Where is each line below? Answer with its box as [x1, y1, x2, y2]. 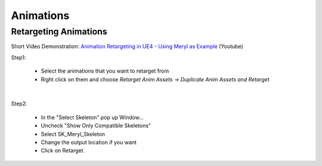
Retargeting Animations [11, 26, 107, 37]
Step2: [11, 100, 27, 107]
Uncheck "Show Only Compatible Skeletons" [41, 122, 151, 129]
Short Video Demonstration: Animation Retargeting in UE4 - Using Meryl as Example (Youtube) [11, 43, 244, 50]
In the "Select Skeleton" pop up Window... [41, 114, 144, 121]
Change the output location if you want [41, 139, 137, 146]
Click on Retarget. [41, 147, 85, 154]
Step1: [11, 54, 26, 61]
